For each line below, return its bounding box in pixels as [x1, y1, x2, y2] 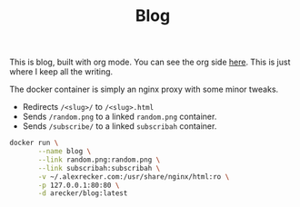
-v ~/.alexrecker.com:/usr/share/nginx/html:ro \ [37, 172, 230, 182]
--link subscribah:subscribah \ [37, 163, 161, 172]
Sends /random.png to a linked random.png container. [22, 111, 217, 123]
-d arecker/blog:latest [37, 189, 128, 198]
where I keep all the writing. [9, 66, 114, 77]
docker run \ [9, 138, 59, 148]
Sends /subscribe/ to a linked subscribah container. [22, 121, 217, 132]
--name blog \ [37, 147, 92, 156]
